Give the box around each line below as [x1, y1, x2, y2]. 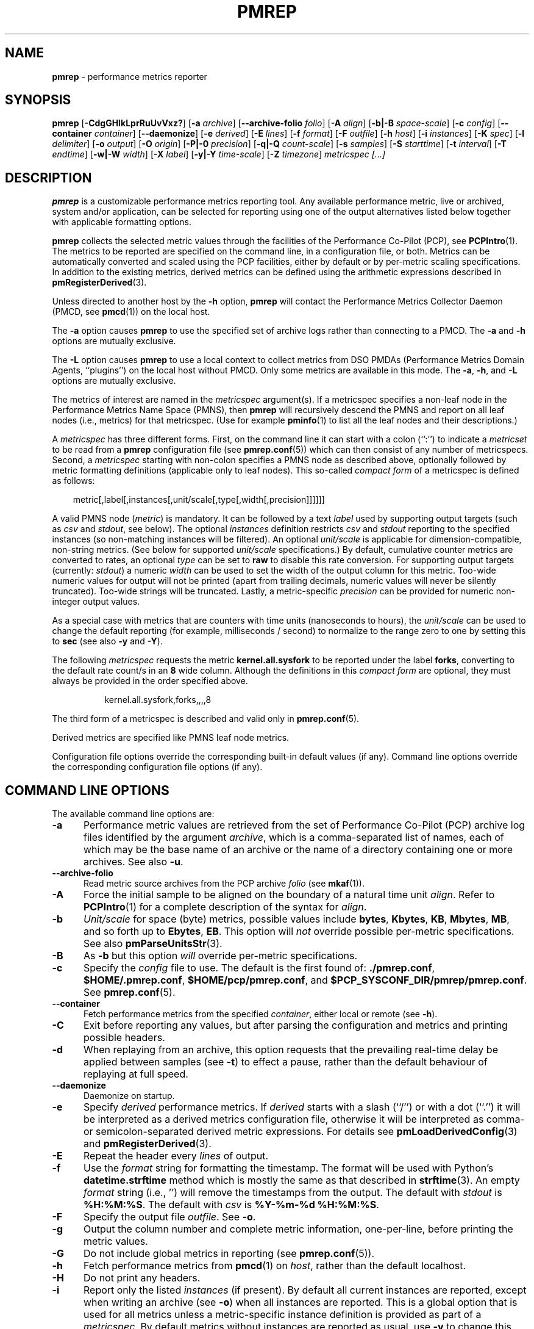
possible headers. [83, 1031, 165, 1044]
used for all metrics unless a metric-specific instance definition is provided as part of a [83, 1308, 482, 1321]
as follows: [52, 475, 95, 486]
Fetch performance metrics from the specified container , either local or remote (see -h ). [84, 1009, 438, 1020]
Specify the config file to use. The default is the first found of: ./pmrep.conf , [83, 962, 435, 974]
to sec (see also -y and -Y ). [52, 636, 163, 647]
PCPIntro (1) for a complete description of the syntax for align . [83, 901, 367, 913]
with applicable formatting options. [52, 217, 192, 228]
